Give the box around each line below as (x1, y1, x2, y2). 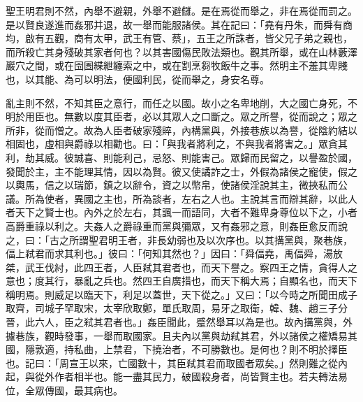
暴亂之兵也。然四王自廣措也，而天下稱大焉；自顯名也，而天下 (73, 273, 357, 288)
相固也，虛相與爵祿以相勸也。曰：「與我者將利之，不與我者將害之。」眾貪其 (6, 136, 348, 151)
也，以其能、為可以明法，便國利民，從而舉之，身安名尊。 (6, 71, 269, 86)
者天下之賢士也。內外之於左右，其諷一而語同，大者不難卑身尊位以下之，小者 (6, 205, 357, 220)
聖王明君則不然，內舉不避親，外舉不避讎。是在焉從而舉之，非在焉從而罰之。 (6, 3, 357, 17)
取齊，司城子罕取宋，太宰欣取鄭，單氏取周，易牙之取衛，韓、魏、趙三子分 (6, 301, 348, 315)
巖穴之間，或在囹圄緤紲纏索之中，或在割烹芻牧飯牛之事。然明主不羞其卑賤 (6, 58, 348, 73)
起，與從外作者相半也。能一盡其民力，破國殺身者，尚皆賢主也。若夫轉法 (6, 369, 338, 384)
